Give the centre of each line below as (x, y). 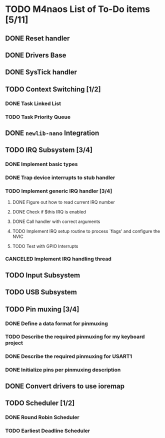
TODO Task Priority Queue (38, 117)
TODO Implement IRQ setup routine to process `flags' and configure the (86, 231)
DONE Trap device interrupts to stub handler (60, 177)
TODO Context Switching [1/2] (53, 89)
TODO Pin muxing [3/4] (42, 309)
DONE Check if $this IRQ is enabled (49, 211)
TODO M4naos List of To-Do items (78, 9)
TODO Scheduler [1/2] (40, 403)
